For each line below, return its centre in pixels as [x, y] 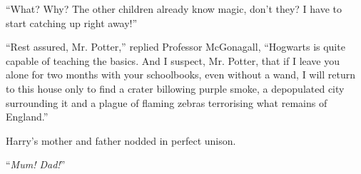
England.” [27, 117]
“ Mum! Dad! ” [36, 164]
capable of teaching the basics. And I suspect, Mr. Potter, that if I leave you [173, 60]
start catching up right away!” [72, 22]
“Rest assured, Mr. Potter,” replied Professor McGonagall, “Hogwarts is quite [176, 47]
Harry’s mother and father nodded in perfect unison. [121, 140]
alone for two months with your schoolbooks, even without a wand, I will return [181, 75]
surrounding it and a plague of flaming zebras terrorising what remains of [167, 102]
